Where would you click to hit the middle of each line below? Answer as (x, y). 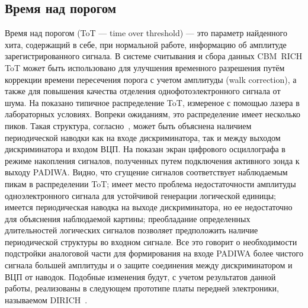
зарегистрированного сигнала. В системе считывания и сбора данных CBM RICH (154, 56)
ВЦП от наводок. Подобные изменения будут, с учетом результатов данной (140, 276)
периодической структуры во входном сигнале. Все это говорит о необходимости (151, 241)
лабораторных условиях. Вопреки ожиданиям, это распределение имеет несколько (153, 114)
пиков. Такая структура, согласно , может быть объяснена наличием (128, 125)
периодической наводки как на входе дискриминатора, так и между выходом (143, 137)
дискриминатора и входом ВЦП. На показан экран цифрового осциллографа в (145, 149)
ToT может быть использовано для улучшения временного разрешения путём (145, 67)
